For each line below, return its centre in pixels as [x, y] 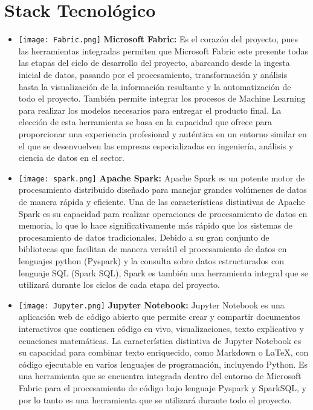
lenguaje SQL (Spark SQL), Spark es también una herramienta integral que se [163, 272]
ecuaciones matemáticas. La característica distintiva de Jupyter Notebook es [160, 340]
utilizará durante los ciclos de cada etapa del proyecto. [119, 285]
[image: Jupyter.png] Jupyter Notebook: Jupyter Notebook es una [151, 304]
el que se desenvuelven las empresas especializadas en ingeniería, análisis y [156, 145]
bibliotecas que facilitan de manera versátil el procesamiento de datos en [153, 249]
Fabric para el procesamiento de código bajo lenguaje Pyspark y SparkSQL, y [163, 387]
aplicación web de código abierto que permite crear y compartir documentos [159, 317]
